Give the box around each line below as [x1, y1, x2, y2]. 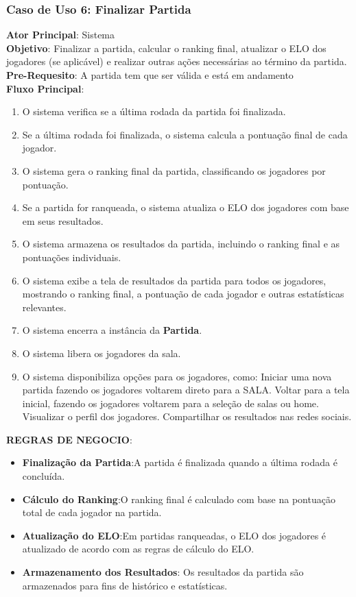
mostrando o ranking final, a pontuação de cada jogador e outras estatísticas [22, 287, 344, 301]
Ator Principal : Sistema [6, 27, 115, 42]
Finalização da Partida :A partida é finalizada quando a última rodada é [22, 455, 337, 470]
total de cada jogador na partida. [22, 505, 162, 520]
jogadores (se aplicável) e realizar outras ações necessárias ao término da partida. [6, 54, 347, 69]
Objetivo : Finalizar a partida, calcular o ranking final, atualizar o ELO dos [6, 40, 327, 55]
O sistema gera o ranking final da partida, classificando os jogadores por [22, 163, 326, 178]
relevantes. [22, 300, 67, 314]
